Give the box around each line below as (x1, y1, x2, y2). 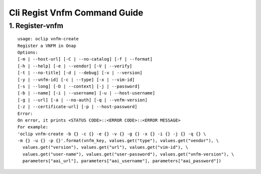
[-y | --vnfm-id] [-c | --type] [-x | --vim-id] (17, 77, 135, 82)
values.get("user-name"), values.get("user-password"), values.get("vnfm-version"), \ (22, 151, 234, 157)
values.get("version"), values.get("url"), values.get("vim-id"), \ (22, 144, 188, 150)
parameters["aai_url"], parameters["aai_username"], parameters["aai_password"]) (22, 158, 222, 164)
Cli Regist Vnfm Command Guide (9, 7, 144, 18)
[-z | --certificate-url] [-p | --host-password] (17, 104, 138, 110)
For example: (17, 124, 48, 130)
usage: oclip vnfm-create (17, 36, 79, 42)
